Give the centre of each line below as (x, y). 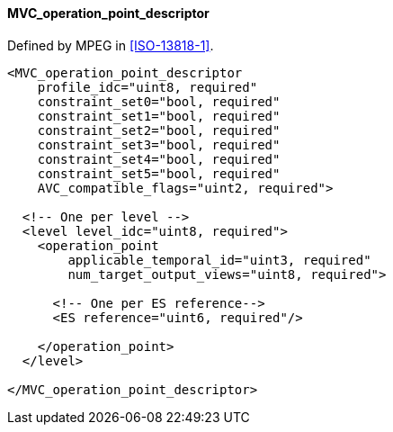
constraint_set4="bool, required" (159, 159)
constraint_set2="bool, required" (159, 130)
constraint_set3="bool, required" (159, 144)
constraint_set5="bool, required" (159, 173)
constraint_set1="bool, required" (159, 116)
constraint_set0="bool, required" (159, 101)
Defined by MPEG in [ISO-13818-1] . (111, 45)
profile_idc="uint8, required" (147, 87)
